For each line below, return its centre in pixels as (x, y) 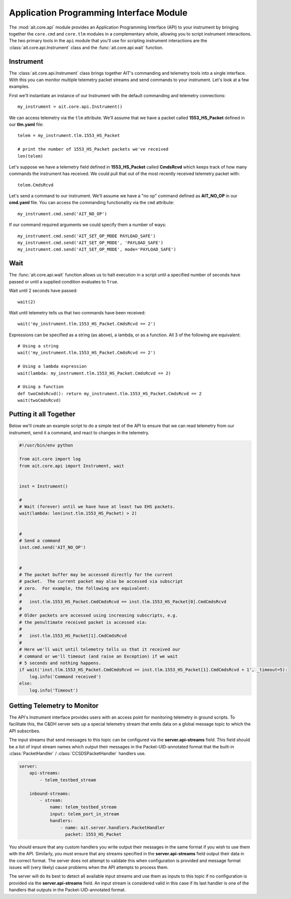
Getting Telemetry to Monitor (54, 705)
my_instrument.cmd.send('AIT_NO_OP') (63, 214)
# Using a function (41, 387)
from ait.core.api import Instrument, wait (72, 466)
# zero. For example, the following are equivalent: (84, 588)
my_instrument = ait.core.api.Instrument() (70, 107)
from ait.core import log (50, 459)
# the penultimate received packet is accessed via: (83, 622)
